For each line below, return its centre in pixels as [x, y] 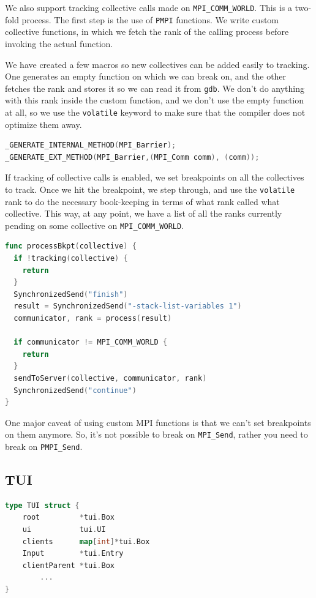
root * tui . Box [69, 518]
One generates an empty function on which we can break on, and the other [146, 76]
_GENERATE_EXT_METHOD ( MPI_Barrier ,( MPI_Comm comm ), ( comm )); [132, 157]
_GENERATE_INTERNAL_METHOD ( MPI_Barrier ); [91, 145]
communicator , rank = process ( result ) [93, 319]
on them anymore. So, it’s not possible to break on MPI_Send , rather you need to [156, 434]
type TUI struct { [42, 505]
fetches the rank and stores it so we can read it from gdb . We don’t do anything [155, 88]
